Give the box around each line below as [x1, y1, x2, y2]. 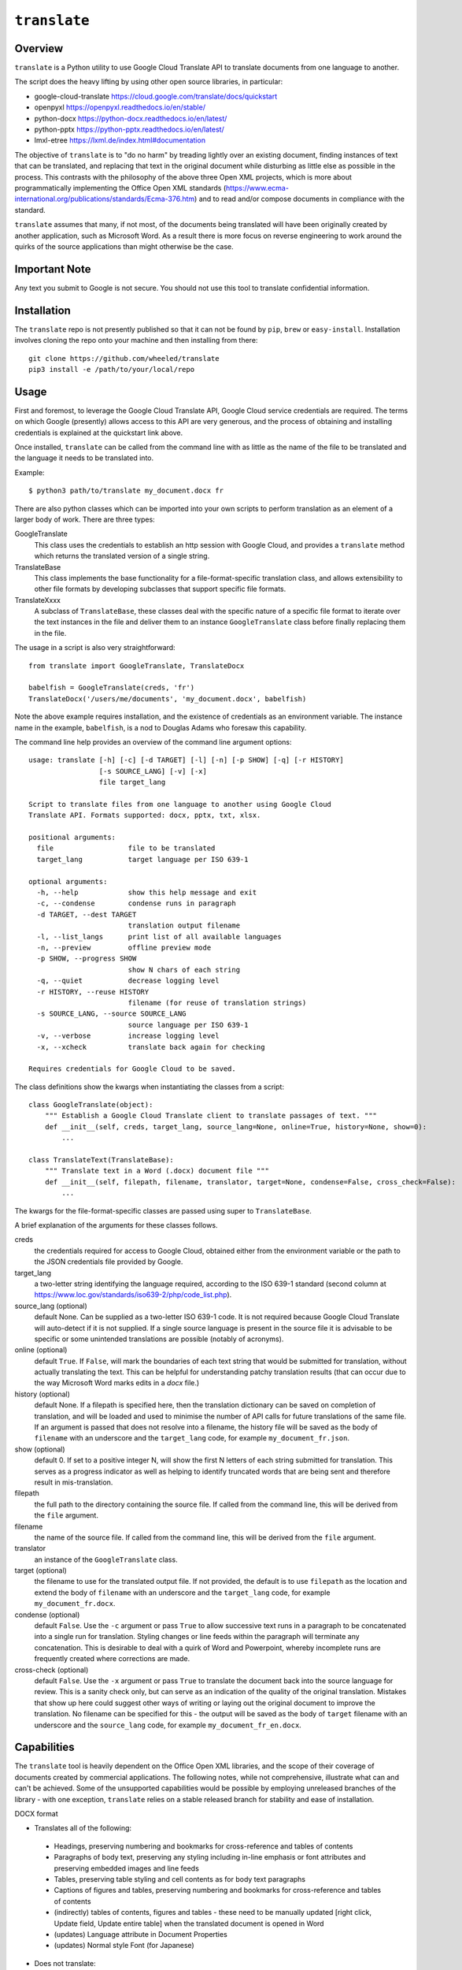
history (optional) [14, 1389, 71, 1399]
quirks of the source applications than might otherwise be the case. [14, 241, 234, 251]
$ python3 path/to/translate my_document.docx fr [28, 486, 224, 496]
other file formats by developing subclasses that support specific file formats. [34, 584, 286, 594]
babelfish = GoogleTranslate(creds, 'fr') [28, 683, 195, 693]
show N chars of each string [128, 965, 240, 974]
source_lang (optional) [14, 1301, 88, 1310]
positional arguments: [28, 833, 116, 842]
